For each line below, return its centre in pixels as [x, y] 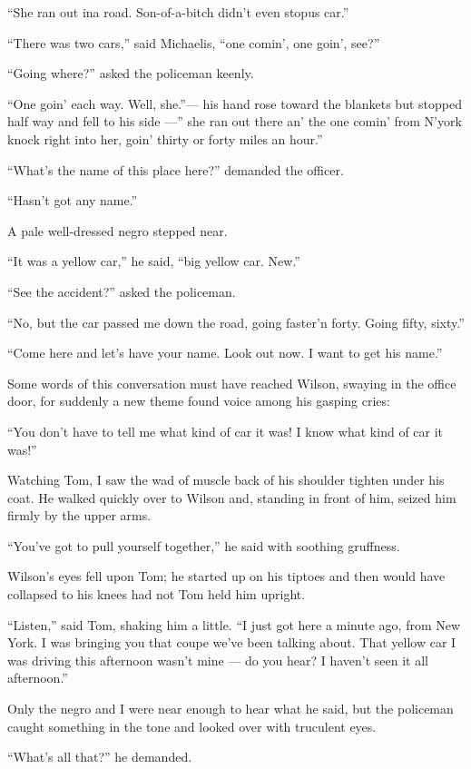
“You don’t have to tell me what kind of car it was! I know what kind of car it [226, 431]
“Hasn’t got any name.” [73, 200]
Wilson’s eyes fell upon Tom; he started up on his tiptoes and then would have [226, 576]
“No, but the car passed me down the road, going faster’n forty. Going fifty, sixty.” [236, 322]
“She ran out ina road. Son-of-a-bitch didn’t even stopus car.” [178, 12]
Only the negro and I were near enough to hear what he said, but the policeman [231, 709]
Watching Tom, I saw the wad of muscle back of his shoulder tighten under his [226, 480]
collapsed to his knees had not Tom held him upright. [157, 594]
